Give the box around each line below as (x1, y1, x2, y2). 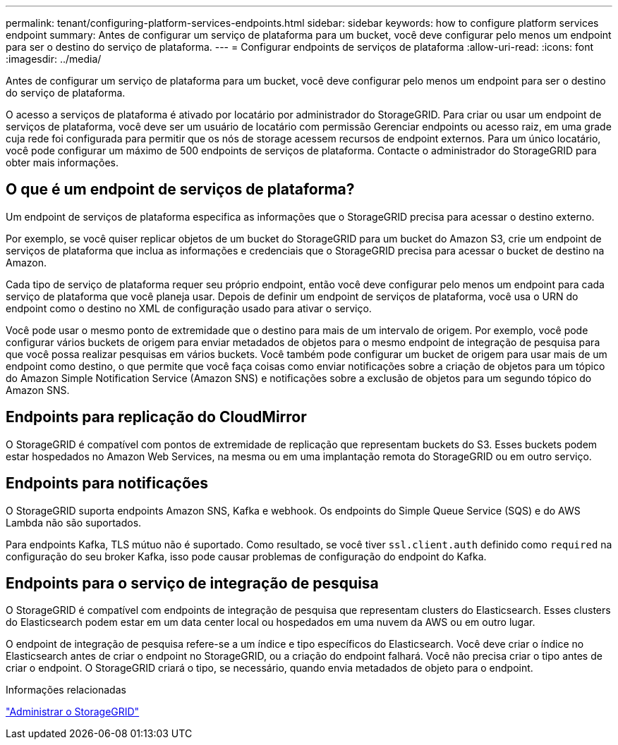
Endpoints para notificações (6, 474, 209, 493)
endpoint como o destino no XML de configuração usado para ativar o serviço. (6, 302, 372, 314)
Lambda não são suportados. (6, 516, 142, 529)
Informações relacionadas (6, 684, 126, 696)
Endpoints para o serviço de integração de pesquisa (6, 574, 379, 592)
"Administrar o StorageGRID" (6, 706, 140, 718)
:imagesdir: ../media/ (6, 53, 102, 65)
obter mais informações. (6, 156, 119, 168)
